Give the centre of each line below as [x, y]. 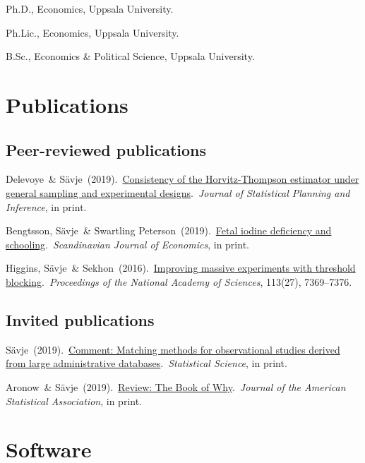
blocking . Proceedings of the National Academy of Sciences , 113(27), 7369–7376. [179, 281]
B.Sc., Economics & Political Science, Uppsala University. [130, 56]
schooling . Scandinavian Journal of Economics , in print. [127, 244]
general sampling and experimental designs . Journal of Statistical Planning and [178, 192]
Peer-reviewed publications [106, 149]
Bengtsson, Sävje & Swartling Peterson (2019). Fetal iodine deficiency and [169, 230]
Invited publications [80, 319]
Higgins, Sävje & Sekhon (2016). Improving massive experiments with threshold [181, 268]
